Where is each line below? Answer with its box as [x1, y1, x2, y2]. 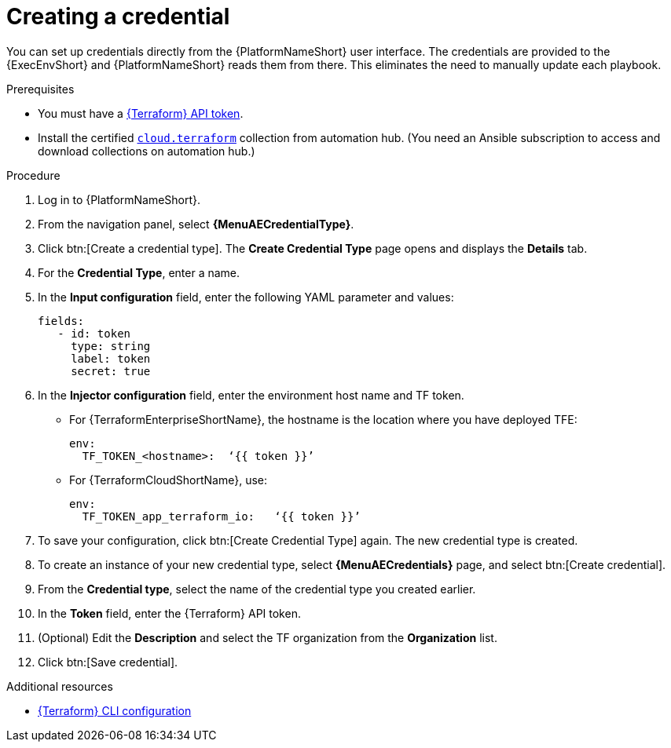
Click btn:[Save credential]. [38, 655, 178, 669]
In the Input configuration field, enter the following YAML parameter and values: [38, 290, 454, 304]
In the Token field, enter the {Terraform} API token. [38, 606, 301, 620]
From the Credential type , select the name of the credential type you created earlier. [38, 582, 476, 596]
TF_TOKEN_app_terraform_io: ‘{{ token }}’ [82, 509, 361, 523]
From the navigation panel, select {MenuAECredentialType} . [38, 217, 354, 231]
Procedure [6, 168, 60, 182]
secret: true [71, 364, 151, 378]
